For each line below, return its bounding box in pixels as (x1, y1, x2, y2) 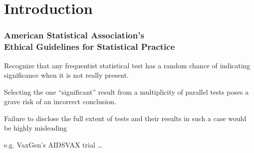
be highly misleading (4, 123, 67, 133)
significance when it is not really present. (4, 70, 129, 80)
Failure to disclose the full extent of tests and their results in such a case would (4, 113, 247, 123)
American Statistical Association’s (4, 29, 144, 41)
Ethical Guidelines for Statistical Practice (4, 40, 175, 53)
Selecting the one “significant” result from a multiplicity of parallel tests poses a (4, 86, 249, 97)
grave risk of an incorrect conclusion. (4, 96, 116, 107)
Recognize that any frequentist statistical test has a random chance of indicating (4, 60, 251, 70)
